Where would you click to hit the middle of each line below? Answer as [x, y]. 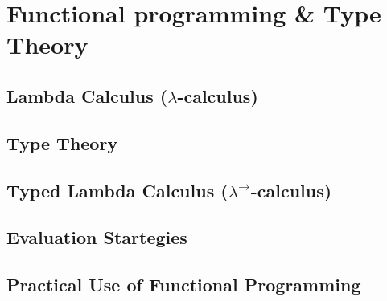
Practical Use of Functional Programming [184, 285]
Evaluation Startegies [97, 237]
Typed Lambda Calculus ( [117, 190]
